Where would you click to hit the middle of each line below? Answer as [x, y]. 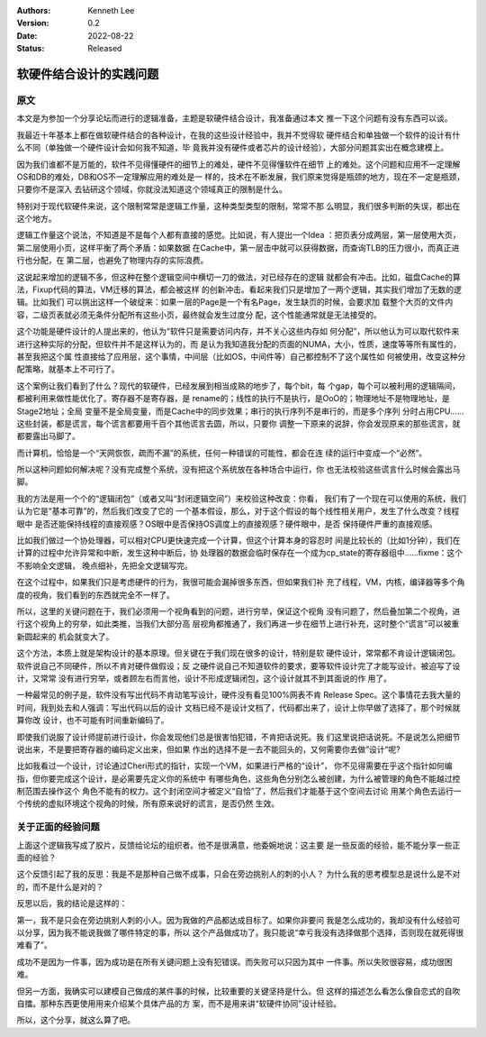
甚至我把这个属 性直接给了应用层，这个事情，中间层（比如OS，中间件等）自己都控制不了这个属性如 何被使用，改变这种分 [241, 356]
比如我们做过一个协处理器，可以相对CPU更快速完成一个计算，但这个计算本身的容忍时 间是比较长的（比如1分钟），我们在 [238, 540]
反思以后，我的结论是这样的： [72, 904]
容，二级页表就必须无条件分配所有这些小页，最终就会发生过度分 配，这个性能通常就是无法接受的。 [199, 315]
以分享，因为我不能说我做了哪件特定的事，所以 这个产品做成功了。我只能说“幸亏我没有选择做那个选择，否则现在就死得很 [240, 932]
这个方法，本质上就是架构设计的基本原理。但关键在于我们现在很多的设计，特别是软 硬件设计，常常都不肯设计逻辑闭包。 [238, 653]
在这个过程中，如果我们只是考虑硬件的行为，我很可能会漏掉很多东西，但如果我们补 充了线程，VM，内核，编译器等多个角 [241, 583]
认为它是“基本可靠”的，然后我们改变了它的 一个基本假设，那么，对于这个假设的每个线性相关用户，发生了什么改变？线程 [238, 511]
